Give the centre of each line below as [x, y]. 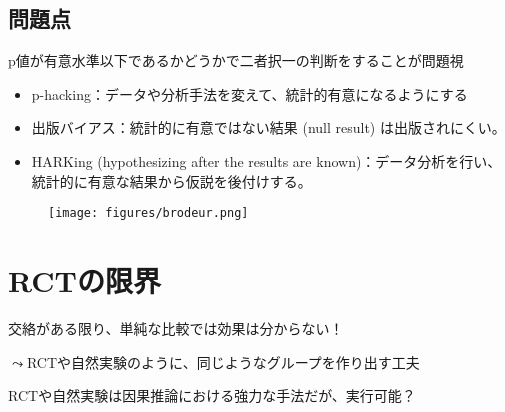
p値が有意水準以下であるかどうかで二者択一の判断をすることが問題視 [236, 60]
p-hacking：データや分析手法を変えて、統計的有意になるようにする [249, 93]
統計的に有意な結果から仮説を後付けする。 [171, 180]
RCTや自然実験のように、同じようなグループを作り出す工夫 [223, 361]
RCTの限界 [84, 280]
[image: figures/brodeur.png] [148, 213]
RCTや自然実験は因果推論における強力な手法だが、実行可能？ [212, 395]
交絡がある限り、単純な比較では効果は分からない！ [176, 327]
